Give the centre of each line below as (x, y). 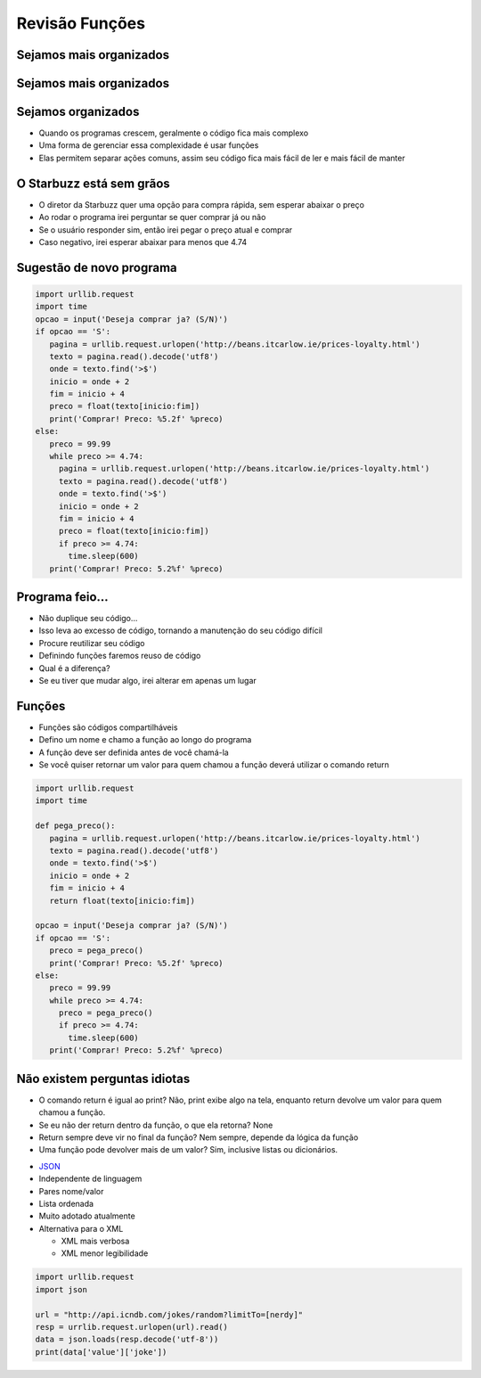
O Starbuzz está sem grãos (94, 183)
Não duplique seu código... (88, 619)
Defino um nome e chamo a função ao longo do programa (145, 740)
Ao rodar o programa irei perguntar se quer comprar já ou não (152, 217)
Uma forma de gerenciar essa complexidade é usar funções (149, 145)
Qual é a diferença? (74, 668)
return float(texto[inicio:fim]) (122, 901)
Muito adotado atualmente (87, 1216)
